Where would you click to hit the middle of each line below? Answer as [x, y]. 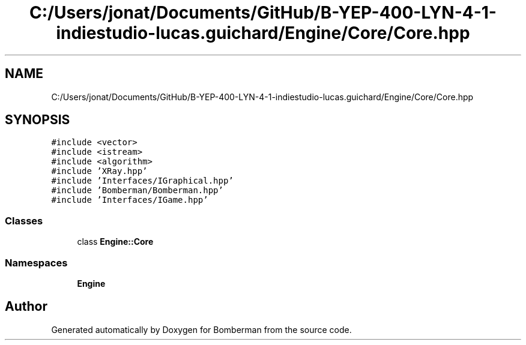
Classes [24, 220]
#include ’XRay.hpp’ [99, 171]
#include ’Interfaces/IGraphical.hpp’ [142, 181]
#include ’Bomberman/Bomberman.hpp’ [137, 190]
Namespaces [36, 262]
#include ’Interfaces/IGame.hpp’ [130, 200]
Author [26, 307]
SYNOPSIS [38, 120]
